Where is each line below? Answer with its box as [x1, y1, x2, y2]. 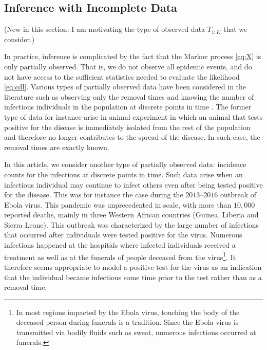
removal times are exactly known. [4, 141, 109, 152]
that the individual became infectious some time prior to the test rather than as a [4, 271, 262, 282]
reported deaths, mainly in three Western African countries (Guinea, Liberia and [4, 209, 259, 220]
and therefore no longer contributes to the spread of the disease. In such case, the [4, 132, 260, 142]
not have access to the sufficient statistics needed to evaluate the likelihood [4, 71, 240, 82]
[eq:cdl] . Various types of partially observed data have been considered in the [4, 81, 246, 92]
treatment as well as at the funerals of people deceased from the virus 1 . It [4, 250, 236, 262]
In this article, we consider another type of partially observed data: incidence [4, 159, 246, 170]
